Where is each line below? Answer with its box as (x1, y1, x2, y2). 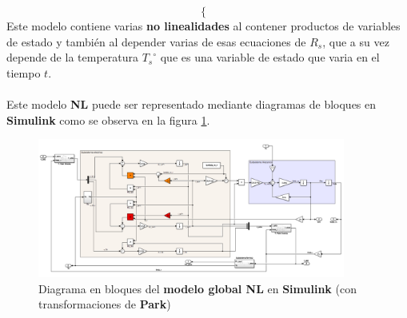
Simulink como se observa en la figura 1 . (6, 111, 210, 128)
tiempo (6, 64, 41, 81)
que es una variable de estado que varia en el (160, 49, 380, 66)
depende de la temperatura (6, 49, 138, 66)
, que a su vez (322, 33, 389, 50)
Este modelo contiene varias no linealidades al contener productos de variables (6, 18, 401, 34)
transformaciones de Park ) (38, 296, 171, 312)
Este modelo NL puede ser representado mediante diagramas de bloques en (6, 95, 377, 112)
